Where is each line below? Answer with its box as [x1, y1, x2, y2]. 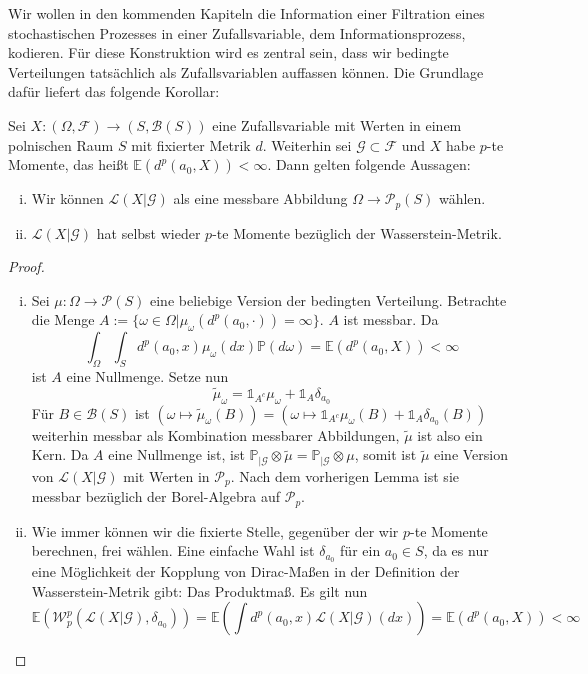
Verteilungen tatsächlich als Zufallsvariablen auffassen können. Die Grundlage [8, 61, 484, 82]
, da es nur [423, 540, 489, 561]
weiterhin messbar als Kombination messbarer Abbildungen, [31, 424, 400, 445]
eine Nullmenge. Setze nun [66, 365, 229, 386]
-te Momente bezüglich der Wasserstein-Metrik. [212, 222, 502, 243]
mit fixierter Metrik [131, 134, 251, 155]
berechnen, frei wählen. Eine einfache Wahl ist [31, 540, 315, 561]
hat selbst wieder [96, 222, 201, 243]
